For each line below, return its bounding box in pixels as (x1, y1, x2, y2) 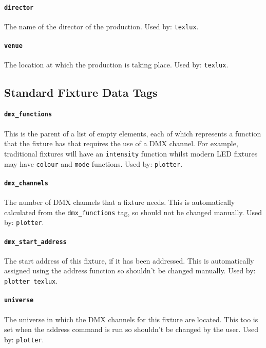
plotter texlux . (4, 275, 58, 286)
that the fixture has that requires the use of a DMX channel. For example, (4, 138, 238, 149)
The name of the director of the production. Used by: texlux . (4, 21, 199, 31)
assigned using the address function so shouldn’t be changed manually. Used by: (4, 265, 256, 276)
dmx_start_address (4, 238, 67, 246)
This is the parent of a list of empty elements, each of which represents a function (4, 128, 261, 138)
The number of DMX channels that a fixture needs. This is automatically (4, 197, 235, 207)
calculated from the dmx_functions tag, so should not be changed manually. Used (4, 206, 262, 217)
